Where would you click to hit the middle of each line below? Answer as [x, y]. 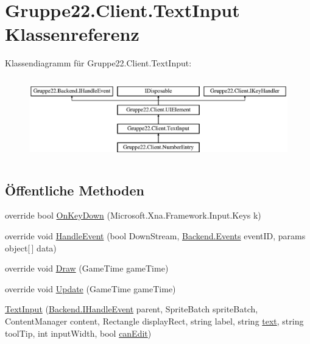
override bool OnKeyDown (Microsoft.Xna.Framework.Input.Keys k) [133, 215]
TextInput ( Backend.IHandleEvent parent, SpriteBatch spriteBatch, [132, 309]
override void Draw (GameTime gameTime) [87, 268]
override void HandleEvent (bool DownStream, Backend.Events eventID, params [155, 235]
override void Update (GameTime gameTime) [90, 288]
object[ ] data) [31, 247]
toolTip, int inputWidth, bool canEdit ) [78, 333]
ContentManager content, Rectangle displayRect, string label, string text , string [154, 321]
